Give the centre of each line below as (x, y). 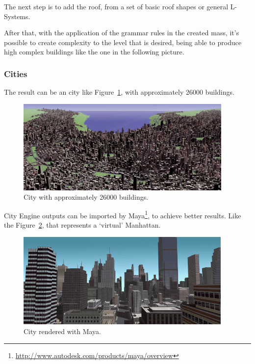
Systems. (17, 16)
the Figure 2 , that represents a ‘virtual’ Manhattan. (82, 225)
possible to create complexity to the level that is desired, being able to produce (123, 42)
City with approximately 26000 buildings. (86, 197)
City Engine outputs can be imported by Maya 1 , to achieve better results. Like (123, 214)
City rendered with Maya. (62, 331)
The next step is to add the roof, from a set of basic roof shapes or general (116, 6)
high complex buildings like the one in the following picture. (94, 52)
